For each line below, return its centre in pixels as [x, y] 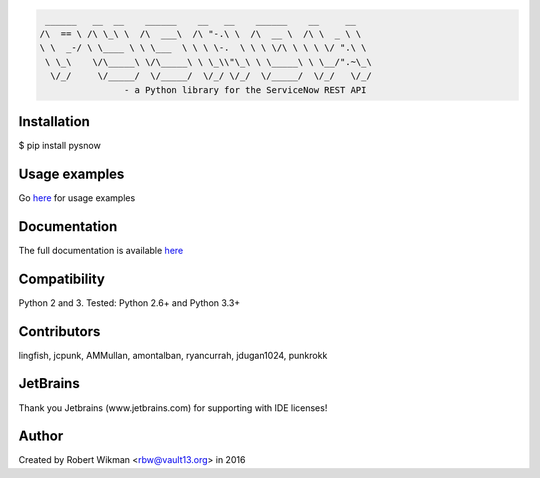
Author [41, 436]
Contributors [59, 331]
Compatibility [61, 278]
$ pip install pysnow [60, 146]
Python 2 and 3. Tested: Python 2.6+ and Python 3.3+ [129, 302]
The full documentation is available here [101, 250]
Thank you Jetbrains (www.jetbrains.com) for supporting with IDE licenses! [173, 407]
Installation [54, 121]
